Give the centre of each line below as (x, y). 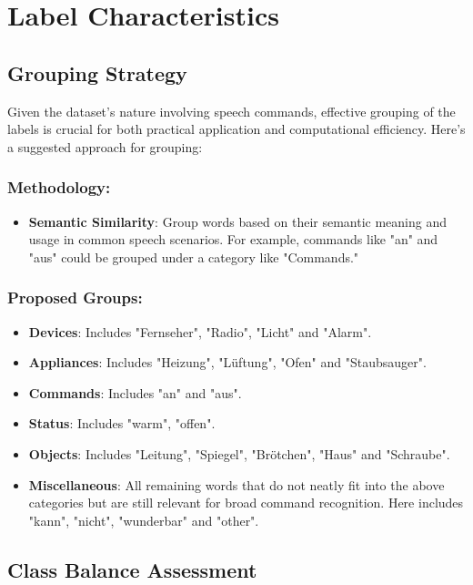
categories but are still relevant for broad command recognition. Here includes (246, 503)
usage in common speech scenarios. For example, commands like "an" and (233, 239)
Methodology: (59, 187)
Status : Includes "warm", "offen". (122, 423)
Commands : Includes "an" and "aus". (135, 392)
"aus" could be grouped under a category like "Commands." (194, 257)
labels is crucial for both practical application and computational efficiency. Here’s (236, 129)
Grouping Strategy (97, 72)
